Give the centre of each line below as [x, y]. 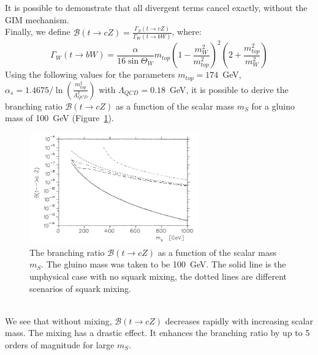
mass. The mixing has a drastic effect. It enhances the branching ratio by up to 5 [157, 333]
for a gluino [273, 106]
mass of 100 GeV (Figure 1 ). [59, 118]
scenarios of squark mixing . [80, 288]
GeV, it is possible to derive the [229, 89]
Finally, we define [38, 32]
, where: [187, 32]
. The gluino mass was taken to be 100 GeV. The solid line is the [164, 264]
